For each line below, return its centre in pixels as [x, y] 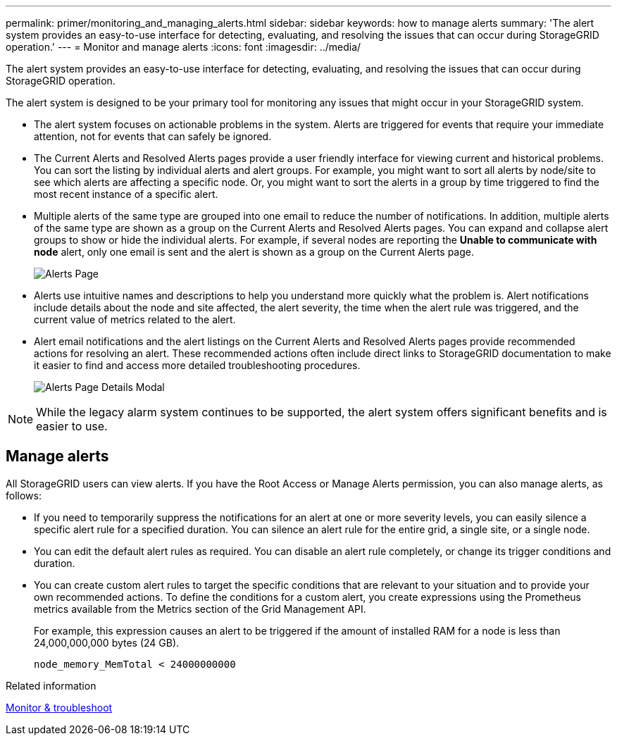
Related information [51, 685]
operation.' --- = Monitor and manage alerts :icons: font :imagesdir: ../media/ [183, 47]
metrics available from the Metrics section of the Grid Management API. [200, 609]
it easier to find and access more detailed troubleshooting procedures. [197, 365]
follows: [24, 495]
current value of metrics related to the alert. [135, 319]
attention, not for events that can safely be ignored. [153, 136]
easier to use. [72, 426]
